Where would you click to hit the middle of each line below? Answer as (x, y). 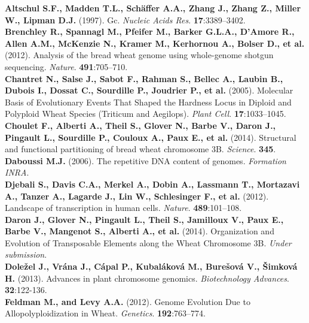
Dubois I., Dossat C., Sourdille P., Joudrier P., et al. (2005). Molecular (149, 90)
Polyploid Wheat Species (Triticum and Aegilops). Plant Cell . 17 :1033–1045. (146, 114)
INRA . (17, 172)
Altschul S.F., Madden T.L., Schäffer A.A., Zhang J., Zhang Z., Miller (153, 8)
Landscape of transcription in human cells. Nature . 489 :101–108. (123, 208)
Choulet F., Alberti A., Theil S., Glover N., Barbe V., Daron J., (140, 125)
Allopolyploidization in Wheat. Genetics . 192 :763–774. (105, 313)
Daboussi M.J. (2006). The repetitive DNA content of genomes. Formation (146, 160)
